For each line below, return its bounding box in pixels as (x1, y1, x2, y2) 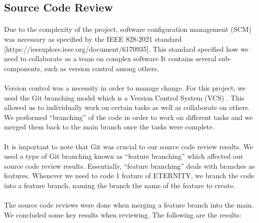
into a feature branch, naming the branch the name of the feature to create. (4, 180, 235, 190)
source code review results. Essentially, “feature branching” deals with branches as (4, 160, 255, 171)
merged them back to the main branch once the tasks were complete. (4, 121, 215, 132)
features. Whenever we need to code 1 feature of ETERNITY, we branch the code (4, 170, 255, 181)
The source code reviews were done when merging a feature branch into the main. (4, 200, 254, 210)
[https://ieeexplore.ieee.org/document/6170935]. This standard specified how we (4, 43, 249, 54)
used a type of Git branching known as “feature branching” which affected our (4, 151, 243, 161)
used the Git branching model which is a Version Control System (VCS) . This (4, 92, 245, 103)
